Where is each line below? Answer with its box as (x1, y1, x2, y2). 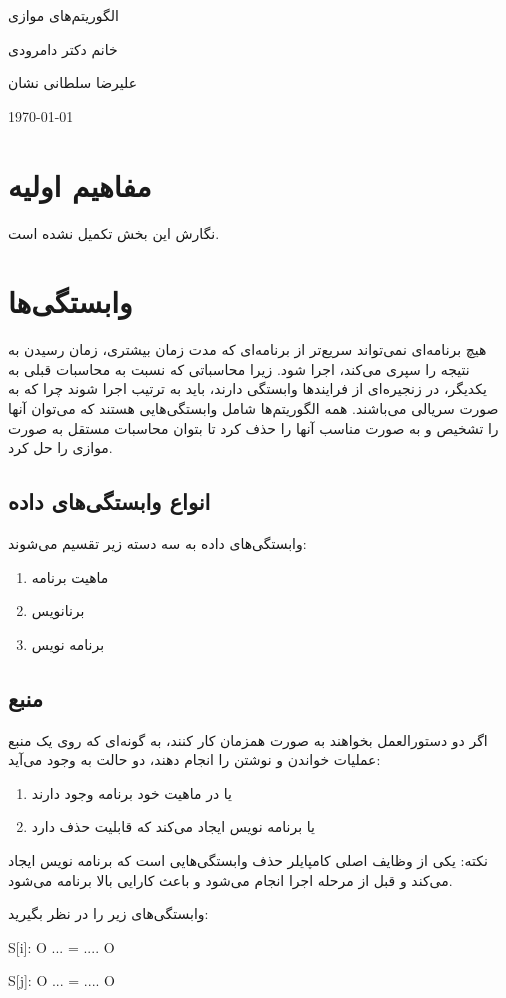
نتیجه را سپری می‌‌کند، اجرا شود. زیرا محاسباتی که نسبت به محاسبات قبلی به (8, 358, 470, 379)
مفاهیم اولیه (8, 164, 152, 205)
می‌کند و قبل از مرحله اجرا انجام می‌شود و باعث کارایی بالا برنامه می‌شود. (8, 869, 453, 890)
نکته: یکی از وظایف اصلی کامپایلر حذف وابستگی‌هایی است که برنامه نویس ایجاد (8, 849, 488, 870)
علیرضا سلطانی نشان (8, 72, 138, 93)
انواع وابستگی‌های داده (8, 486, 211, 517)
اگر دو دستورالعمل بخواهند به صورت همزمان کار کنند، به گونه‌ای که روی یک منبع (8, 729, 488, 750)
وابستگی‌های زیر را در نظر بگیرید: (8, 903, 209, 924)
